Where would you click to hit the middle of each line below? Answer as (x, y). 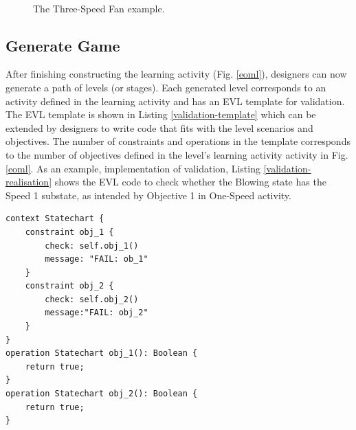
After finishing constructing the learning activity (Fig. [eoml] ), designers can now (176, 74)
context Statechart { (55, 219)
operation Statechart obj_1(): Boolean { (102, 353)
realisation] (29, 182)
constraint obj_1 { (69, 232)
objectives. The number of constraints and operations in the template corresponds (178, 141)
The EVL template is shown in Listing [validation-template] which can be (161, 114)
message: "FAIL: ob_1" (97, 259)
